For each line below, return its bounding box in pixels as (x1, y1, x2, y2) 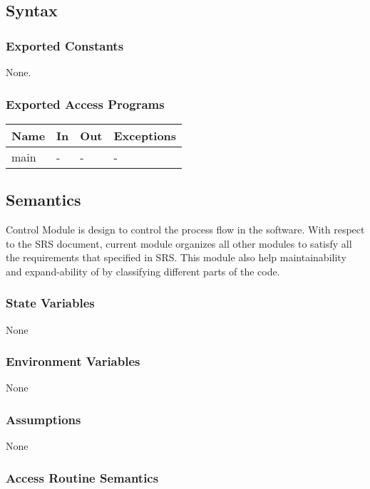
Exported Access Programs (6, 95, 165, 112)
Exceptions (113, 127, 177, 144)
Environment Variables (6, 352, 140, 370)
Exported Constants (6, 36, 124, 54)
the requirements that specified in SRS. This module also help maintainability (6, 250, 346, 265)
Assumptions (6, 410, 81, 428)
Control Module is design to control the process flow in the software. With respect (6, 222, 365, 237)
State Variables (6, 294, 95, 312)
